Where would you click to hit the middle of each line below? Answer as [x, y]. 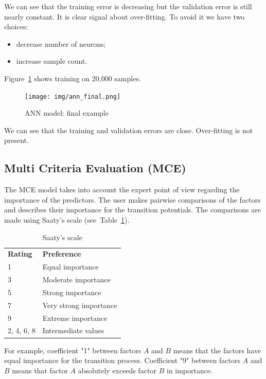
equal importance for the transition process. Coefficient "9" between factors [122, 360]
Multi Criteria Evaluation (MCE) [95, 168]
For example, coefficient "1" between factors [73, 350]
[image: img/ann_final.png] [73, 96]
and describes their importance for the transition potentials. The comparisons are [132, 210]
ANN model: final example [67, 113]
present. [16, 140]
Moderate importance [76, 279]
